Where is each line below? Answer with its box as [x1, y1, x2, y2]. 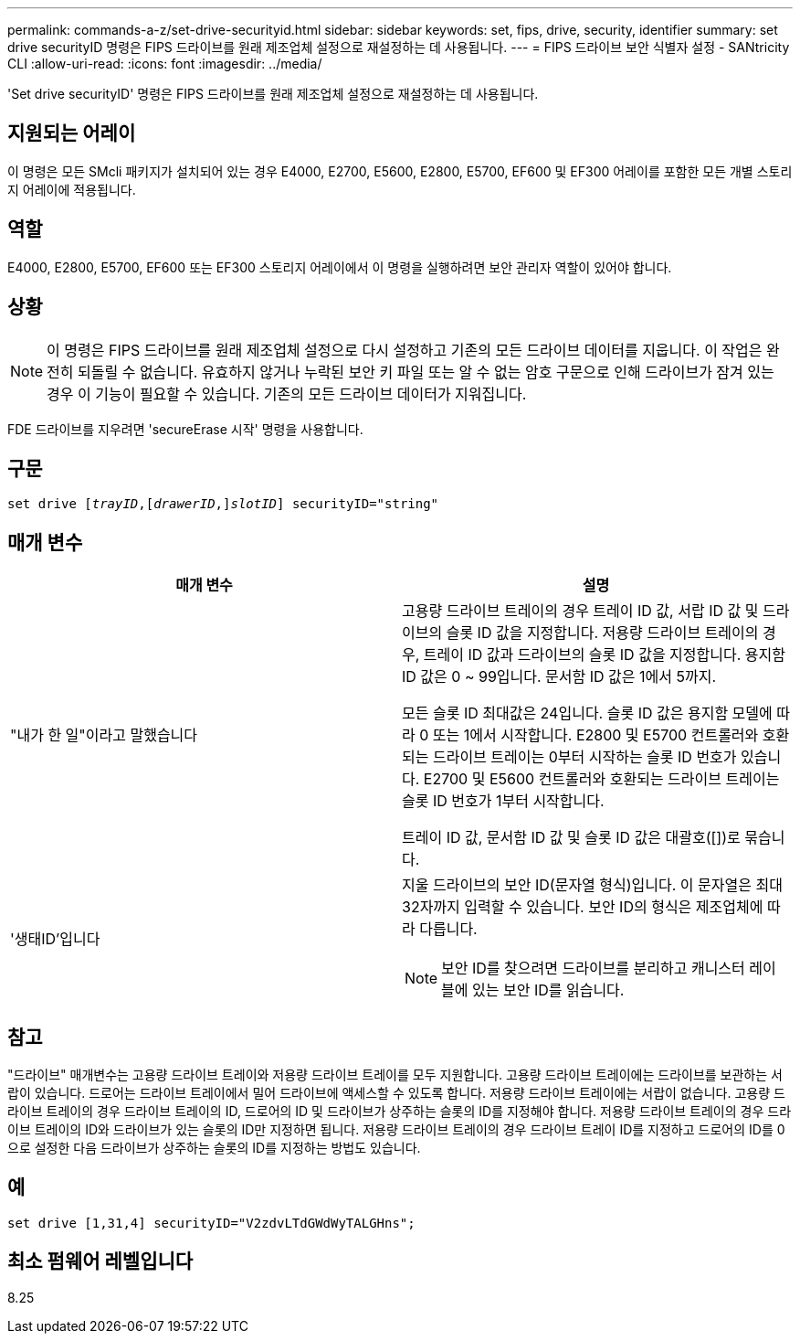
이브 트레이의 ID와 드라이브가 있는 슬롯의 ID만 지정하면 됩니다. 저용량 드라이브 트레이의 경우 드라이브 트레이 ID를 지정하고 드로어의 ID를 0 [7, 1122, 785, 1138]
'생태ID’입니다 [10, 930, 100, 949]
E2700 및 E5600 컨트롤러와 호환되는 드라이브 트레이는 [423, 770, 780, 789]
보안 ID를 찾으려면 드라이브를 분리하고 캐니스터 [441, 959, 745, 978]
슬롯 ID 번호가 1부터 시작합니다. [402, 792, 605, 811]
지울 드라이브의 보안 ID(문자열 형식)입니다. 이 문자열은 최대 [402, 876, 783, 895]
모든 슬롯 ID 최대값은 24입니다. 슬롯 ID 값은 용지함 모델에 [402, 704, 773, 723]
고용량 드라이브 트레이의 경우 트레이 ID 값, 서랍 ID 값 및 [402, 601, 759, 621]
